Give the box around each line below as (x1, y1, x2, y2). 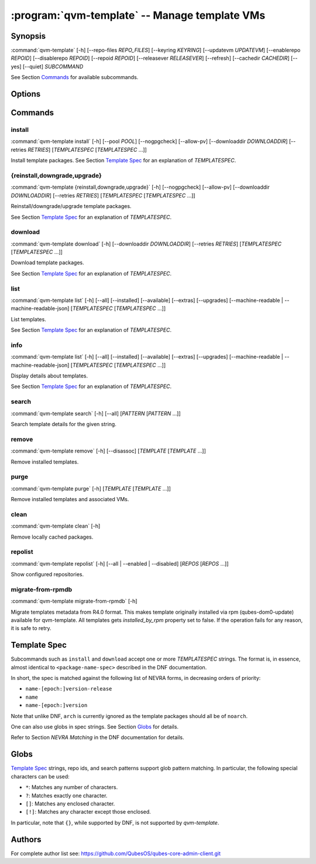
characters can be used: (11, 773, 70, 780)
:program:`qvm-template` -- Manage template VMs (11, 9, 266, 22)
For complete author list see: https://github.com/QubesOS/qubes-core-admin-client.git (11, 850, 221, 857)
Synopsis (11, 31, 46, 41)
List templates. (11, 315, 46, 322)
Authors (11, 834, 42, 844)
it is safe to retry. (11, 625, 52, 632)
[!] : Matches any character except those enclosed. (25, 808, 152, 815)
